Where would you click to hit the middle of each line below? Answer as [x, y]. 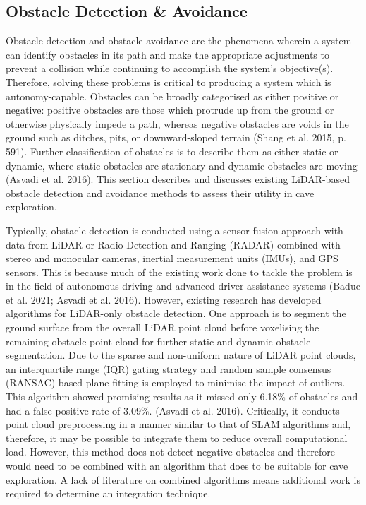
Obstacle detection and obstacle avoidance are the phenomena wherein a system [179, 41]
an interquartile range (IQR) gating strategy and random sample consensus [169, 368]
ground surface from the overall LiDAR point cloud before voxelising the [163, 327]
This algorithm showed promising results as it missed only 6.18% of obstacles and [182, 397]
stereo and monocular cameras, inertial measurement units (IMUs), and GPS [172, 258]
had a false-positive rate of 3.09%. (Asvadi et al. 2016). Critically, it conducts [173, 410]
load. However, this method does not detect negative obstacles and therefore [171, 452]
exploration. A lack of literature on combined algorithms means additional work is [183, 479]
